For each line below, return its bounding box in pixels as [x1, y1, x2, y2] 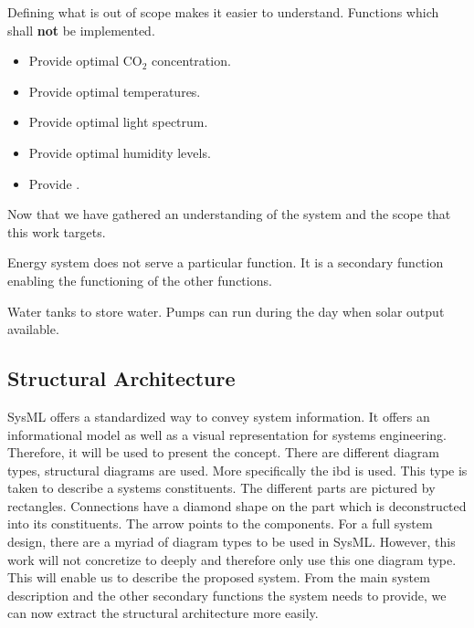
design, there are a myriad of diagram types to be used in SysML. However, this [7, 532, 456, 551]
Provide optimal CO [28, 51, 142, 70]
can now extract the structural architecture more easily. [7, 603, 319, 623]
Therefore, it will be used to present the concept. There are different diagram [7, 443, 439, 462]
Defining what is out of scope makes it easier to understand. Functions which [7, 3, 439, 21]
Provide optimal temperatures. [28, 81, 201, 100]
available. [7, 319, 59, 339]
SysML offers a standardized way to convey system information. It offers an [7, 406, 430, 425]
